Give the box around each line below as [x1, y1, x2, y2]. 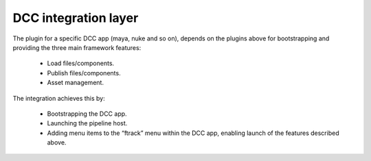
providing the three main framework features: [12, 43, 142, 51]
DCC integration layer [12, 10, 139, 25]
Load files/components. [47, 59, 115, 68]
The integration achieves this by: [12, 94, 106, 102]
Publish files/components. [47, 69, 121, 77]
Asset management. [47, 79, 104, 87]
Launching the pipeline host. [47, 119, 128, 127]
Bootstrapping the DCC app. [47, 110, 127, 118]
